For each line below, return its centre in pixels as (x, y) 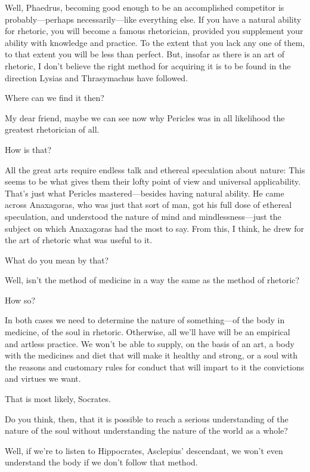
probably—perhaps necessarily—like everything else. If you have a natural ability (153, 19)
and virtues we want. (43, 378)
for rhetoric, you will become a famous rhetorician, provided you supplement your (154, 31)
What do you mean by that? (57, 260)
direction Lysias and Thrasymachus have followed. (97, 77)
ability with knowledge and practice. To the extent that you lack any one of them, (155, 42)
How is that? (28, 149)
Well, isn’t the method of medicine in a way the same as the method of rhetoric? (152, 280)
